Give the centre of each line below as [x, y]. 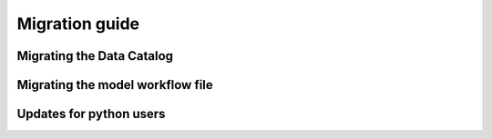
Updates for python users [91, 114]
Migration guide [78, 24]
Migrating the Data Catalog [95, 56]
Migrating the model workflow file [115, 85]
